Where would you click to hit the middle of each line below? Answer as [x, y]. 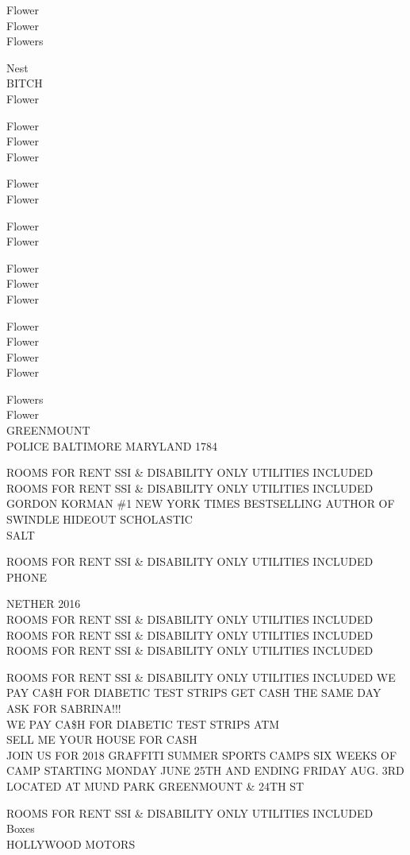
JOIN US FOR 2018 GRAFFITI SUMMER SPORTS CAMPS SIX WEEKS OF [202, 754]
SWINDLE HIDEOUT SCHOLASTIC [100, 519]
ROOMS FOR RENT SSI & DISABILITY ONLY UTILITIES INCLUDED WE [201, 677]
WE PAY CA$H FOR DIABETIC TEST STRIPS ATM [143, 723]
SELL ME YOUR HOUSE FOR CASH [102, 739]
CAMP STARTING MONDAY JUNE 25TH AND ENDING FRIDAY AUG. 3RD [205, 770]
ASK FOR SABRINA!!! [64, 708]
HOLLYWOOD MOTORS [71, 843]
